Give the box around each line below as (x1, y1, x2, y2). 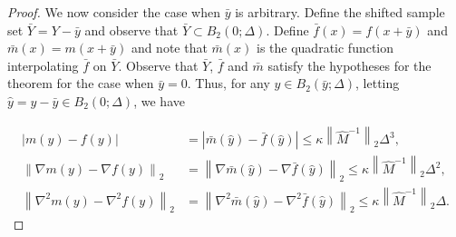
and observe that (84, 20, 179, 39)
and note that (131, 38, 208, 57)
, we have (133, 91, 185, 110)
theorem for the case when (7, 74, 154, 93)
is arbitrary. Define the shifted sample (235, 3, 445, 21)
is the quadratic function (257, 38, 394, 57)
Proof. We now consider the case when (7, 3, 220, 21)
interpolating (7, 55, 79, 74)
